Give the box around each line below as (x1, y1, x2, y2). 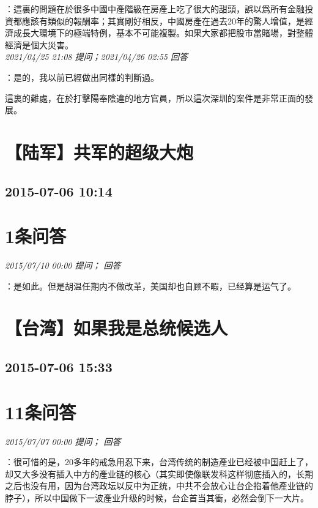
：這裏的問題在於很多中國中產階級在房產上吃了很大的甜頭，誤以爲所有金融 (5, 2, 305, 15)
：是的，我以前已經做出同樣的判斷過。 (5, 70, 159, 83)
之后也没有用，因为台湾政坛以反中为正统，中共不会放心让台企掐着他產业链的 (5, 479, 313, 492)
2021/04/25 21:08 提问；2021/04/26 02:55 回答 (5, 50, 188, 63)
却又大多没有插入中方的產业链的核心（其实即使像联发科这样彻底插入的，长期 (5, 467, 313, 480)
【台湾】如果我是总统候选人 (5, 315, 228, 340)
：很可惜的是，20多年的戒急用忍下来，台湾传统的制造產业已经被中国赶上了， (5, 455, 313, 468)
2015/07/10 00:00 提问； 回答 (5, 259, 121, 272)
